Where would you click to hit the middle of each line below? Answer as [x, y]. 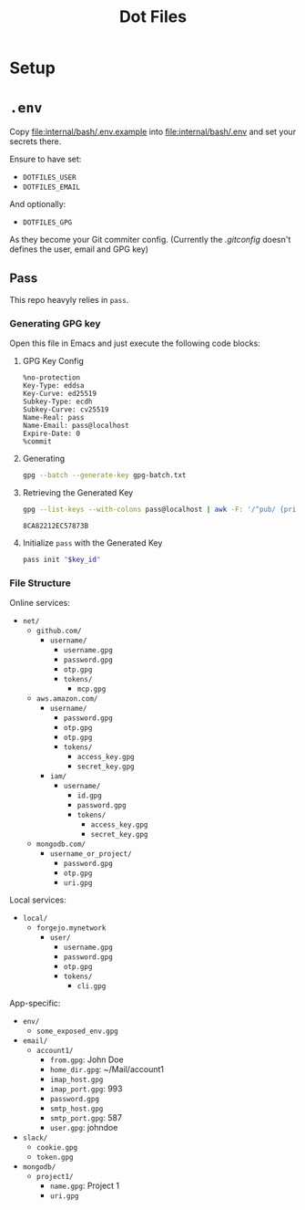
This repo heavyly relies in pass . [69, 299]
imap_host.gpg [76, 1080]
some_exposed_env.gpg [77, 1032]
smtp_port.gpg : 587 [86, 1118]
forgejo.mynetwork [71, 928]
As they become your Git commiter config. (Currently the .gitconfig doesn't [150, 240]
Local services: [38, 900]
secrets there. [36, 141]
